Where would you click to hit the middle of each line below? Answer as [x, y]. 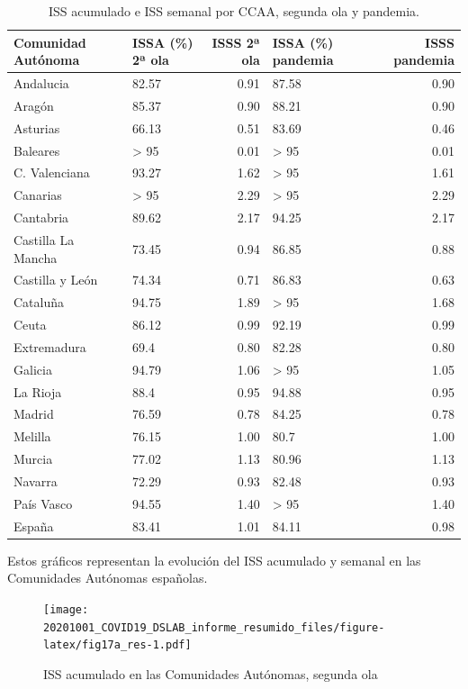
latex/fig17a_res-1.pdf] [117, 645]
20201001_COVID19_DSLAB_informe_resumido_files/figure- [214, 627]
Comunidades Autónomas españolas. [108, 578]
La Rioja [38, 391]
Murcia [33, 459]
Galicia [33, 369]
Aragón [34, 105]
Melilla [32, 436]
